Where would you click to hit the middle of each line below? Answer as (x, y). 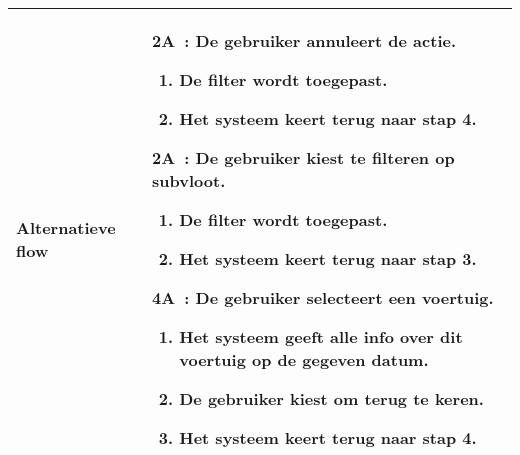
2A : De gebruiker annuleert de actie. (304, 40)
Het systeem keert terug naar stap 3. (328, 258)
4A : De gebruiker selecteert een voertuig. (323, 297)
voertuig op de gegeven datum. (304, 359)
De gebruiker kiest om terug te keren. (331, 398)
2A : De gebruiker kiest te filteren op (303, 157)
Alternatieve (66, 227)
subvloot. (189, 180)
